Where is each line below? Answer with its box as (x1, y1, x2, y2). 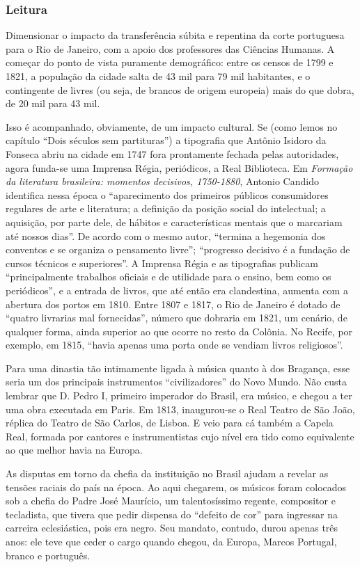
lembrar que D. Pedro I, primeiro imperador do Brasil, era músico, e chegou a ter (6, 388, 352, 403)
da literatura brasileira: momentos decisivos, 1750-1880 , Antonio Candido (6, 174, 319, 189)
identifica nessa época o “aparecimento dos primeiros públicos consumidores (6, 187, 329, 202)
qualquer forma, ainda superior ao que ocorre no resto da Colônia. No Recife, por (6, 324, 353, 338)
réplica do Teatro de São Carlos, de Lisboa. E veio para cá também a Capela (6, 415, 334, 430)
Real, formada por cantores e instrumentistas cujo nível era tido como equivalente (6, 429, 354, 443)
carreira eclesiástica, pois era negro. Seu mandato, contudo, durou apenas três (6, 520, 338, 535)
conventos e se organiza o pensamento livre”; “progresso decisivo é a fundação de (6, 242, 350, 257)
